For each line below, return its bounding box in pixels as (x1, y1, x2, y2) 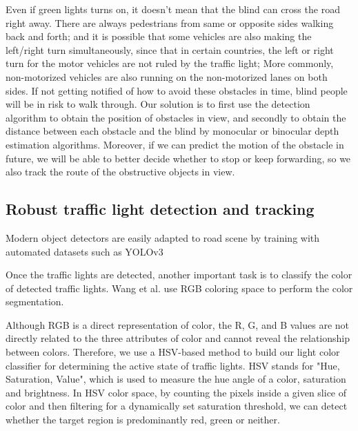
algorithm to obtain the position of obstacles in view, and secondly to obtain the (6, 110, 346, 124)
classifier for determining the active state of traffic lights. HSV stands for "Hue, (6, 358, 340, 372)
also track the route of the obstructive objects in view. (6, 164, 235, 179)
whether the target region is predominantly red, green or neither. (6, 412, 280, 427)
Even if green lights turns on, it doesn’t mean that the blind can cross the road (6, 2, 340, 16)
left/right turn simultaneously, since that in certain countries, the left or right (6, 42, 334, 57)
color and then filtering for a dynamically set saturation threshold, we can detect (6, 399, 348, 413)
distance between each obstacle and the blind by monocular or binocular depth (6, 124, 339, 138)
